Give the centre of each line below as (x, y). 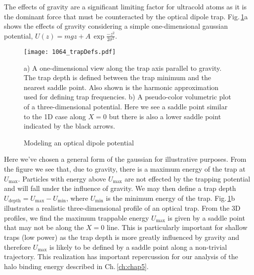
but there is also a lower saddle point (165, 116)
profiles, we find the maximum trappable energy (77, 217)
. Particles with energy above (62, 178)
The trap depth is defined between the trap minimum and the (117, 77)
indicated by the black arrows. (69, 126)
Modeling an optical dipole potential (79, 142)
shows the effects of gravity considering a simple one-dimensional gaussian (116, 26)
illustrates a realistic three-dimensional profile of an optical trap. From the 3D (122, 208)
